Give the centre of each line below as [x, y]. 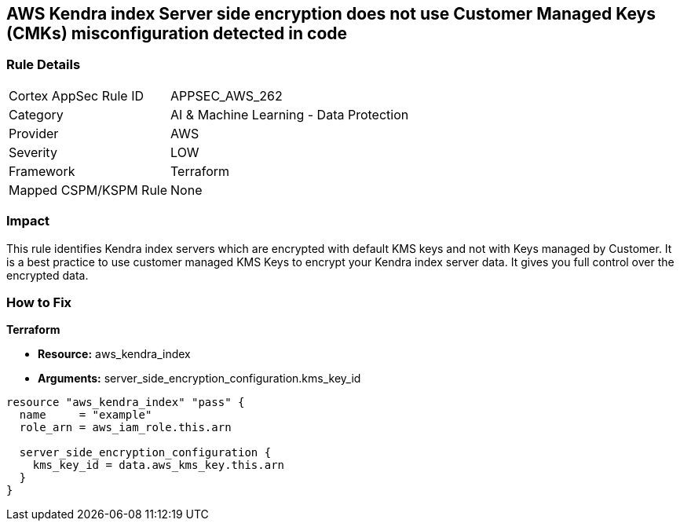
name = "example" [86, 415]
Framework [42, 171]
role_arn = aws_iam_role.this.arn [125, 428]
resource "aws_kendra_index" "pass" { [126, 403]
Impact [28, 221]
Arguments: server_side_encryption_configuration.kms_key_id [199, 379]
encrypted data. [48, 275]
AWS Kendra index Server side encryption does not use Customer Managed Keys [331, 14]
